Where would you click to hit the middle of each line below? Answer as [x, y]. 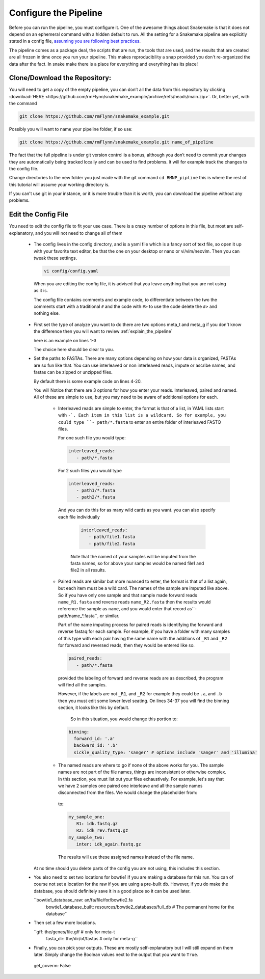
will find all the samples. [82, 685]
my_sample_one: [87, 817]
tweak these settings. [55, 258]
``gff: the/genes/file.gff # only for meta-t [74, 932]
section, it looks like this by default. [94, 707]
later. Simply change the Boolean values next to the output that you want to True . [116, 954]
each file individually [79, 517]
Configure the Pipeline [56, 13]
